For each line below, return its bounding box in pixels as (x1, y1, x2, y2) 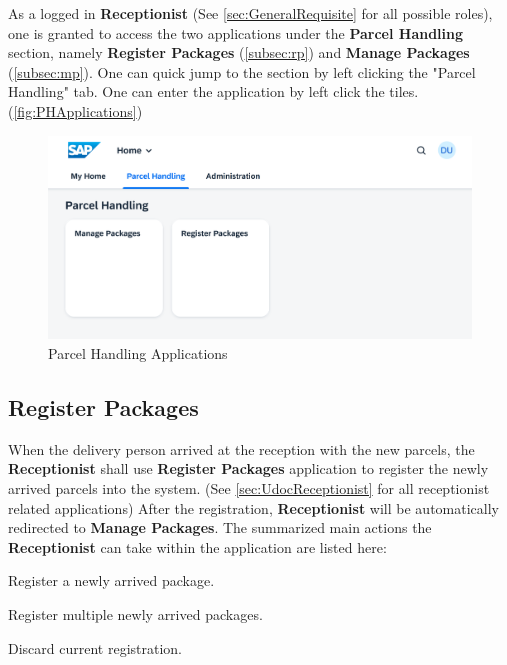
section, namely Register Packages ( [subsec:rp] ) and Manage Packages (8, 42, 470, 63)
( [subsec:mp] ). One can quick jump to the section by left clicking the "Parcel (8, 61, 476, 82)
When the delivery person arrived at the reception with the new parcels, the (8, 438, 475, 459)
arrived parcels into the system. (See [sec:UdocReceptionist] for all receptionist (8, 478, 490, 499)
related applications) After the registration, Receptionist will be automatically (8, 497, 499, 518)
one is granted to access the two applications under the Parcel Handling (8, 22, 464, 43)
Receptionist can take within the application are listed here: (8, 536, 387, 557)
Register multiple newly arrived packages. (8, 604, 263, 625)
